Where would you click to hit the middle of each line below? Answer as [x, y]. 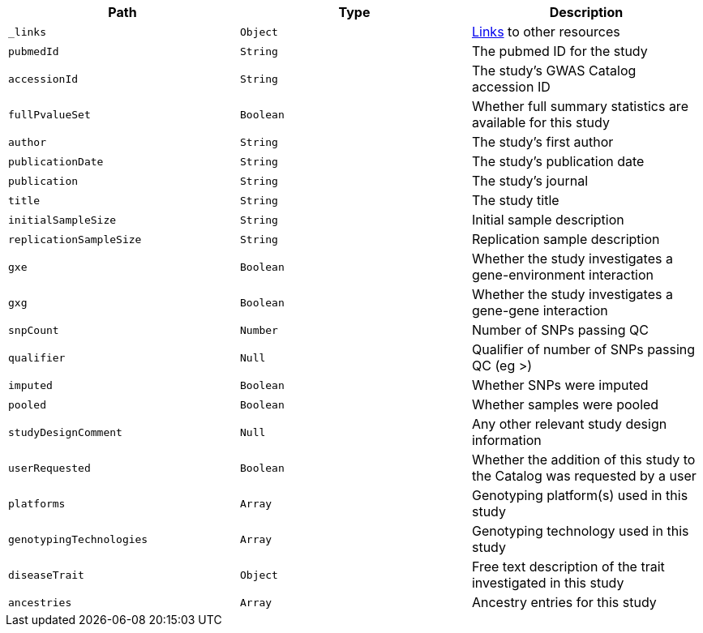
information [506, 440]
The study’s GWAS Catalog [554, 71]
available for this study [540, 122]
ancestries [40, 602]
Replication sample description [566, 239]
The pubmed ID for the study [559, 51]
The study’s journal [529, 181]
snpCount [34, 330]
